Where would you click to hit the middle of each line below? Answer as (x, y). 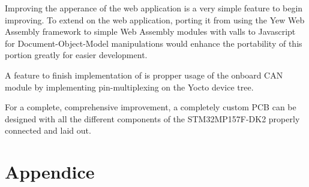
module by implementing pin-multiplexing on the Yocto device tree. (129, 87)
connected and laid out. (48, 130)
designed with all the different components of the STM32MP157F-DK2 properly (152, 118)
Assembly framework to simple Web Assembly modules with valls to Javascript (150, 31)
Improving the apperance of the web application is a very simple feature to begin (154, 8)
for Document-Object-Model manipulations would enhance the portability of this (154, 43)
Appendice (50, 172)
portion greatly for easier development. (76, 55)
